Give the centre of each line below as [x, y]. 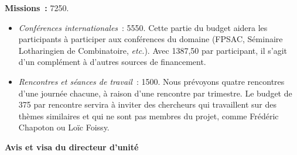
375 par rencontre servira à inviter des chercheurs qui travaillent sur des [147, 104]
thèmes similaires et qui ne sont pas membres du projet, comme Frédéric [148, 116]
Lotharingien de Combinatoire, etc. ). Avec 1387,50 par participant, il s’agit [153, 50]
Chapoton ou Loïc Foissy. [64, 127]
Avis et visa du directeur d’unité [72, 147]
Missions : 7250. [37, 8]
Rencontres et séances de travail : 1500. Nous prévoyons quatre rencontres [151, 81]
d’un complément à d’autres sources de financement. [112, 62]
